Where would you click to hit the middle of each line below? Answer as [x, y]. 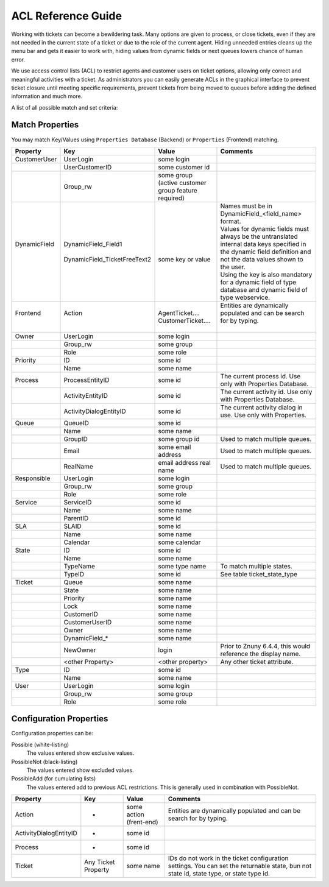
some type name [182, 566]
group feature [178, 190]
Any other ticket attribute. [257, 662]
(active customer [182, 183]
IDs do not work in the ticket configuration [228, 858]
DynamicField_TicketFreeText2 [108, 259]
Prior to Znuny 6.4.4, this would [265, 646]
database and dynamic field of [264, 289]
